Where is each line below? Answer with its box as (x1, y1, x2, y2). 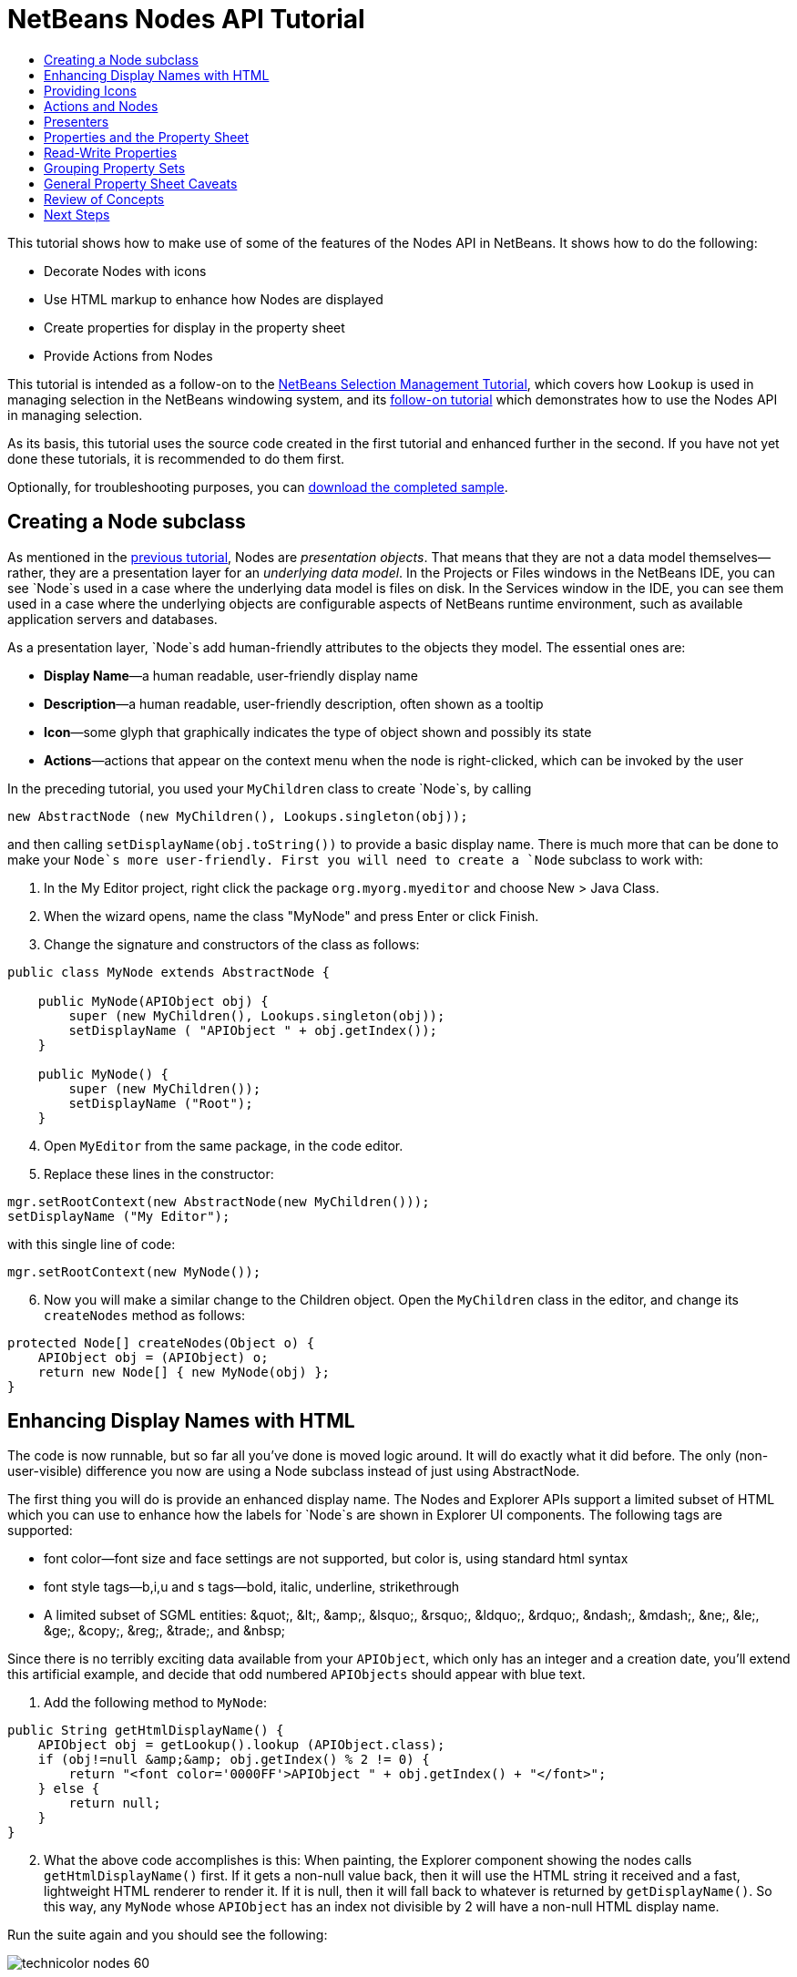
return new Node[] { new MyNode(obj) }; (37, 1364, 331, 1379)
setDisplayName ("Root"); (68, 1095, 253, 1111)
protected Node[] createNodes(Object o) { (7, 1335, 315, 1350)
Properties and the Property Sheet (44, 128, 250, 145)
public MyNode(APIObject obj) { (37, 993, 269, 1009)
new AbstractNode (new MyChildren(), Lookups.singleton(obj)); (7, 808, 468, 824)
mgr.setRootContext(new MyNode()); (7, 1264, 261, 1279)
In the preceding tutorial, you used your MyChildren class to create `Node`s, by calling (7, 780, 532, 796)
